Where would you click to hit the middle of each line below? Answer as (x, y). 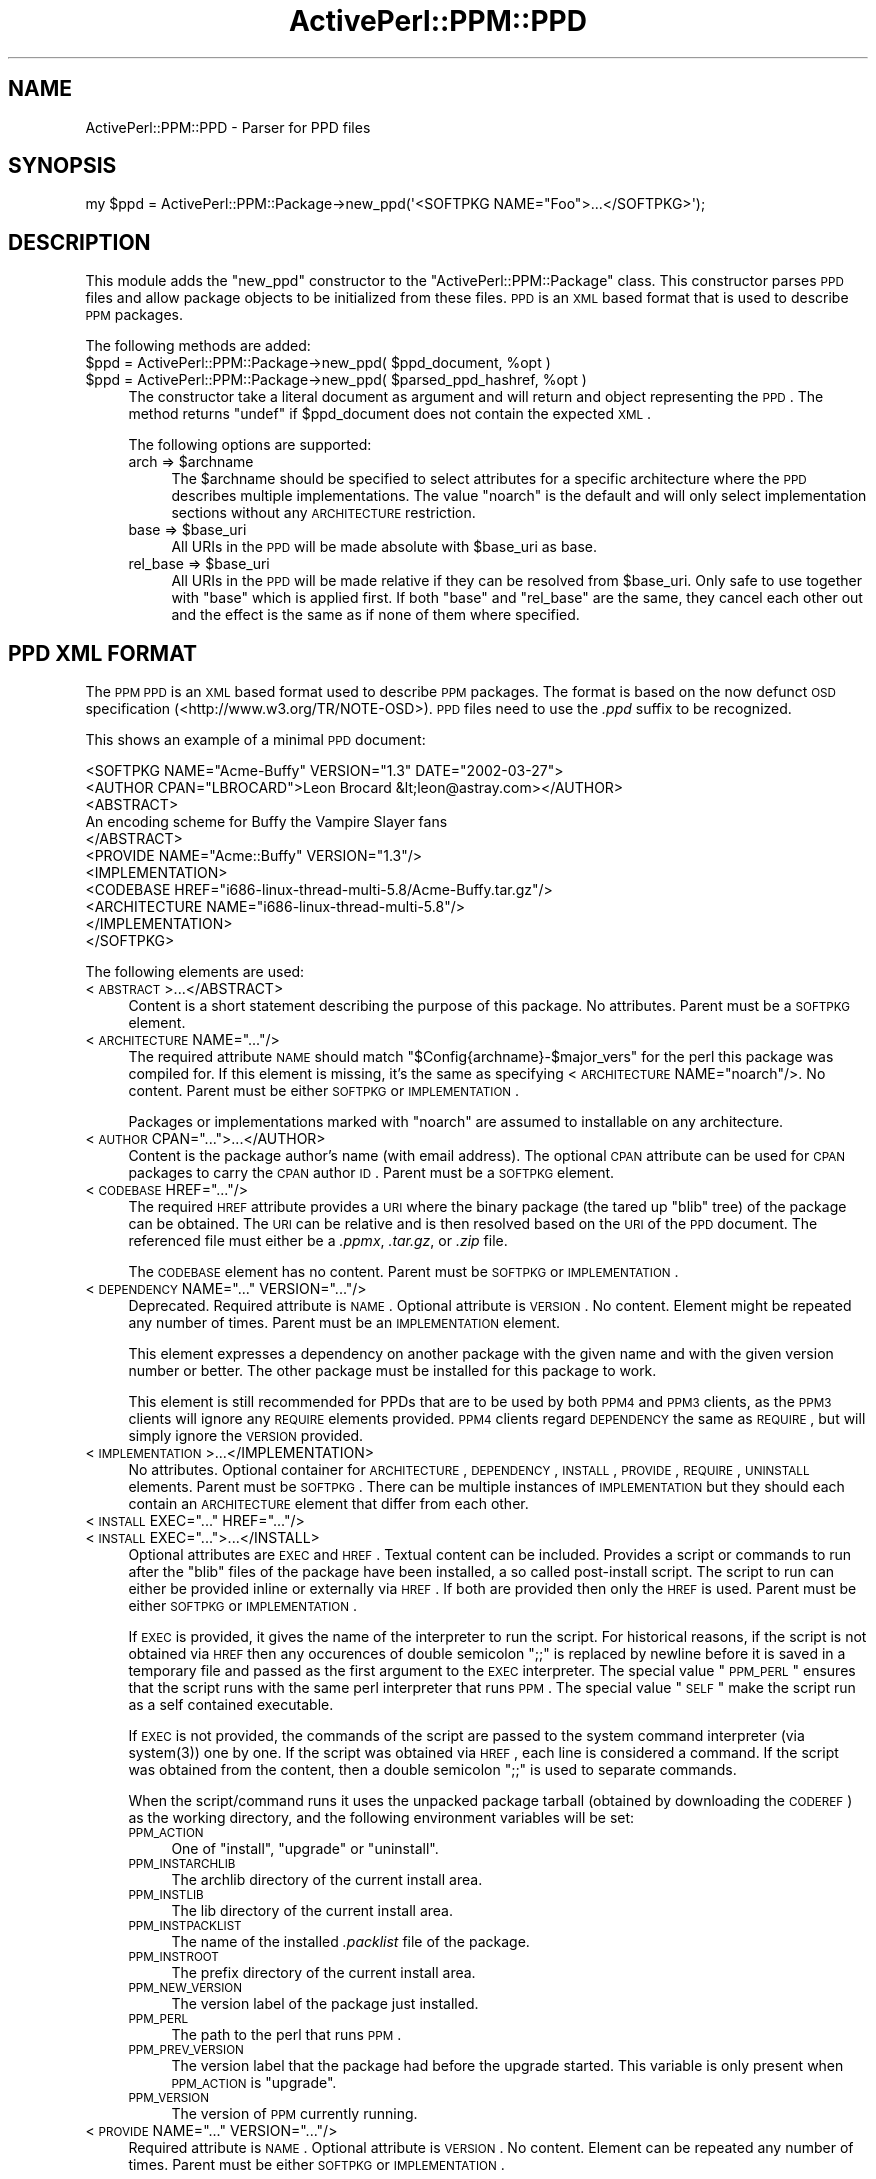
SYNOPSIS (62, 166)
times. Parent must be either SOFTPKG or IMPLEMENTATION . (316, 2165)
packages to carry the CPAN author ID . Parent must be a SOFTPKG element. (371, 1173)
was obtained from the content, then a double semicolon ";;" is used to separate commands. (432, 1770)
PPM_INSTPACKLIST (185, 1926)
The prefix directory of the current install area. (323, 1973)
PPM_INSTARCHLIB (182, 1864)
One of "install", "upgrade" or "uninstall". (305, 1849)
